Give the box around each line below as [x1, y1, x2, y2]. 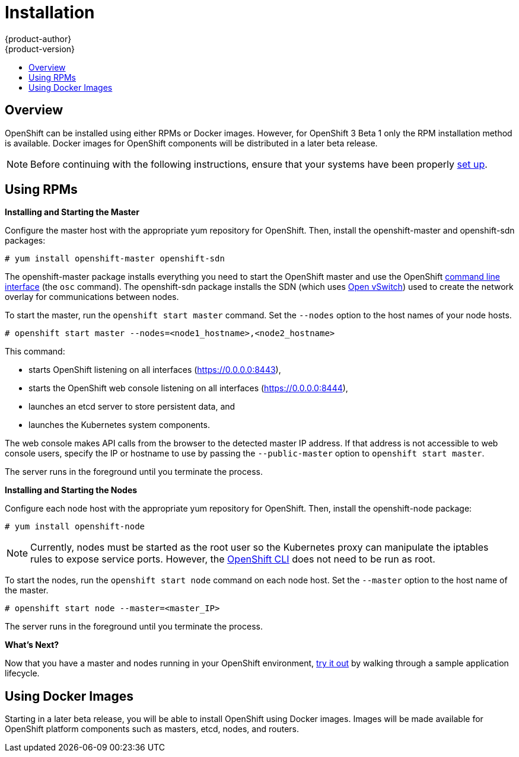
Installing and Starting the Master [5, 207, 139, 218]
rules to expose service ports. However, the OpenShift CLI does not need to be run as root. [30, 553, 435, 566]
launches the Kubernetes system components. [28, 420, 210, 430]
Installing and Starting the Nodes [5, 485, 138, 496]
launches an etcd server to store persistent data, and [28, 401, 235, 412]
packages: [5, 235, 46, 246]
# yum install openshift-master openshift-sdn [5, 254, 225, 264]
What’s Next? [5, 640, 59, 650]
